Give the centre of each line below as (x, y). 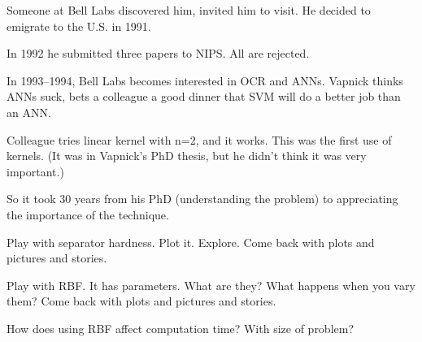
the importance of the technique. (88, 214)
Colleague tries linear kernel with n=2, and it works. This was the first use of (199, 139)
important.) (35, 171)
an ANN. (29, 112)
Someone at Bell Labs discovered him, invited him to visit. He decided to (189, 10)
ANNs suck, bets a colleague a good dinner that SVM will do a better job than (204, 96)
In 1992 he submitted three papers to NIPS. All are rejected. (158, 53)
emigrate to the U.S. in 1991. (79, 26)
